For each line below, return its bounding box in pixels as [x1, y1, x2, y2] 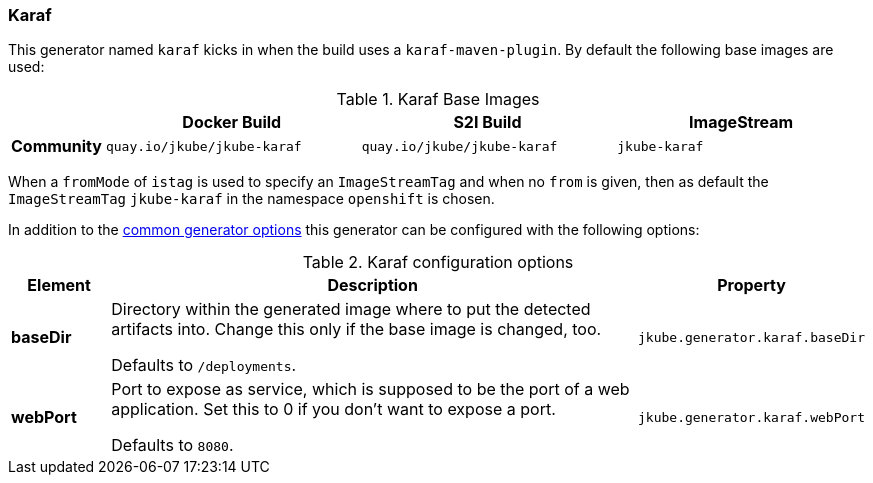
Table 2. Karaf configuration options [302, 252, 574, 273]
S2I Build [453, 112, 522, 133]
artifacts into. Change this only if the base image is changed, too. [111, 319, 602, 340]
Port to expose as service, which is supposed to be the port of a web [111, 379, 630, 400]
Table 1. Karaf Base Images [336, 89, 540, 110]
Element [27, 275, 91, 296]
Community [11, 136, 102, 157]
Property [717, 275, 786, 296]
